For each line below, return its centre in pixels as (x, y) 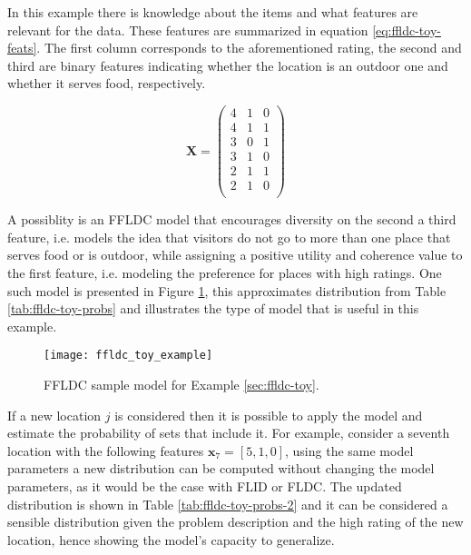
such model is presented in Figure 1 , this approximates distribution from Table (227, 290)
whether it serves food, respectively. (107, 83)
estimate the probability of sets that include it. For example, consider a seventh (229, 433)
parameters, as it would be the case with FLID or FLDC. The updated (205, 486)
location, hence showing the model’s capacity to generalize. (171, 539)
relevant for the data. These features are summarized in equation (188, 30)
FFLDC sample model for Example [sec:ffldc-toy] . (182, 385)
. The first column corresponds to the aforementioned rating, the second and (249, 48)
